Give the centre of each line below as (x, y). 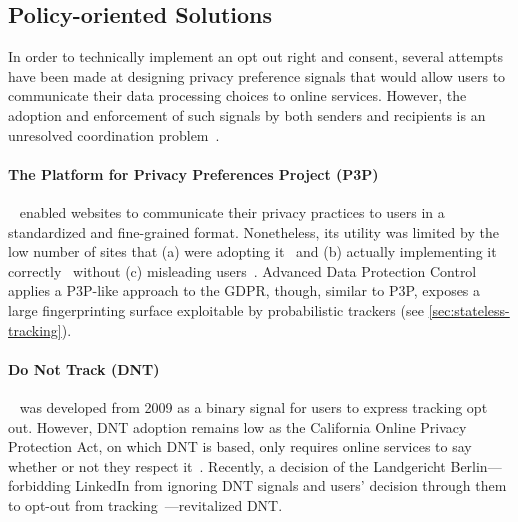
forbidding (39, 485)
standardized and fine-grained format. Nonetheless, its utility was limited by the (253, 231)
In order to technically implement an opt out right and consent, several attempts (256, 56)
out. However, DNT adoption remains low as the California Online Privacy (237, 426)
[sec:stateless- (469, 309)
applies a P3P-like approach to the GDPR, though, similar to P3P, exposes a (244, 290)
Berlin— (476, 465)
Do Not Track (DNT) (84, 368)
